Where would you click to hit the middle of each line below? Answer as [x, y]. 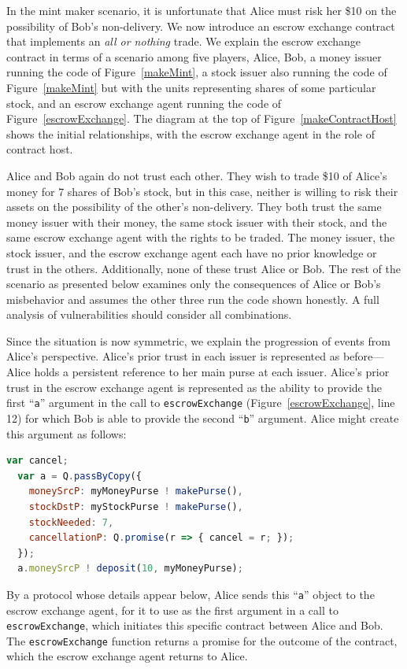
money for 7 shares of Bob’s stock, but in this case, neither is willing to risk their [202, 191]
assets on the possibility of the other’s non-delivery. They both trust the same [194, 207]
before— [363, 356]
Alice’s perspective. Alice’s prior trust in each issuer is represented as [173, 356]
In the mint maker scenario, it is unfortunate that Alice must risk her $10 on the [202, 10]
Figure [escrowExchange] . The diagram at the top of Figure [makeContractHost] [202, 118]
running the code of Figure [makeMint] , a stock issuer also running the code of [197, 72]
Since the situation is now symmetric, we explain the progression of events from [198, 340]
